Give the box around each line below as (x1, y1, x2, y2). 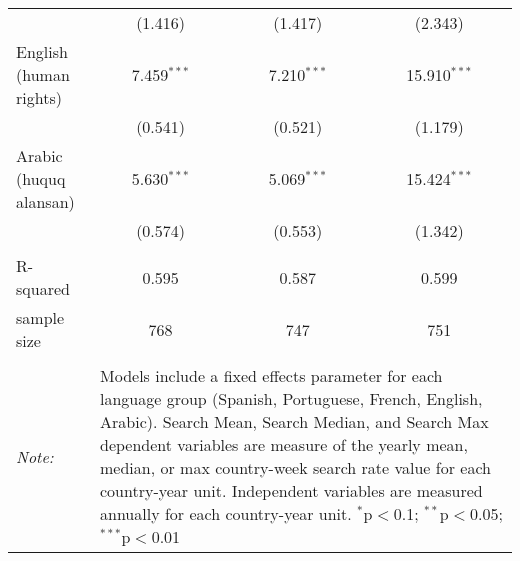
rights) (16, 86, 62, 109)
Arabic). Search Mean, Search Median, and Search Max (100, 410, 489, 433)
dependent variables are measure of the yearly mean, (100, 433, 468, 456)
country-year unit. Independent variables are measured (100, 479, 483, 502)
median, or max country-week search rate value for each (100, 456, 491, 479)
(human (16, 63, 70, 86)
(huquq (16, 167, 66, 190)
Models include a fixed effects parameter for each (100, 364, 443, 387)
